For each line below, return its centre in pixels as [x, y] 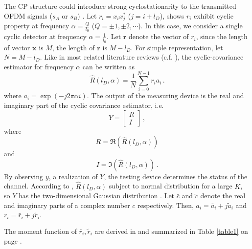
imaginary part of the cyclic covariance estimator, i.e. [84, 105]
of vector [17, 47]
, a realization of [73, 176]
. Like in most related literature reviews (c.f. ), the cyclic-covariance [142, 57]
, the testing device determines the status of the [176, 176]
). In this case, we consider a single [190, 26]
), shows [172, 15]
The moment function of [40, 231]
